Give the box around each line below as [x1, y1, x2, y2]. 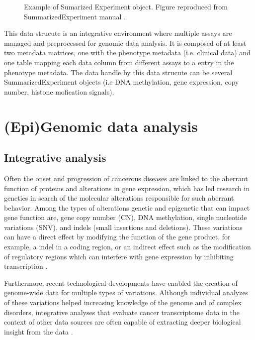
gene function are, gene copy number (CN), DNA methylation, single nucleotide [4, 212, 247, 223]
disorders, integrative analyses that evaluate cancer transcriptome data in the [4, 307, 240, 317]
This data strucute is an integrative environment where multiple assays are [4, 28, 232, 38]
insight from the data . [4, 326, 73, 337]
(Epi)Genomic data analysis [4, 115, 198, 136]
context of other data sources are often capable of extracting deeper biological [4, 317, 241, 327]
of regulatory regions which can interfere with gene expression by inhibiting [4, 251, 234, 261]
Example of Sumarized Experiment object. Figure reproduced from [24, 1, 228, 11]
